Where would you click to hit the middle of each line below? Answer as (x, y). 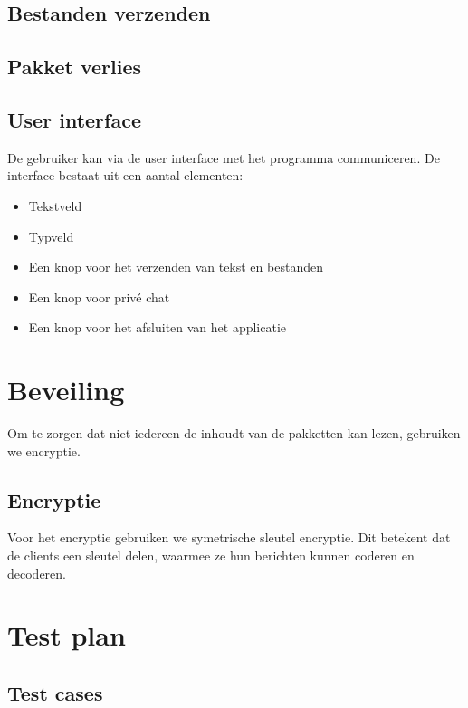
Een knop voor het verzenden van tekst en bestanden (176, 267)
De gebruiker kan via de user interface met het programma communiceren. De (224, 157)
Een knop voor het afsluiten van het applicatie (158, 327)
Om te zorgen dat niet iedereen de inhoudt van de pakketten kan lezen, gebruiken (234, 433)
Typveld (51, 236)
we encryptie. (44, 450)
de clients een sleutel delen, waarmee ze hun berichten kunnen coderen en (211, 555)
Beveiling (66, 390)
